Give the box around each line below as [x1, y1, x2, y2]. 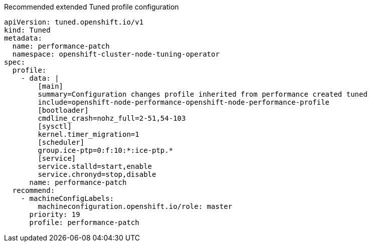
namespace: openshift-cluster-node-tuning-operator [12, 50, 220, 58]
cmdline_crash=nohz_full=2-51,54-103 [38, 114, 186, 122]
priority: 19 [29, 210, 80, 218]
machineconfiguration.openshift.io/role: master [38, 202, 233, 210]
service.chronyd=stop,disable [38, 170, 156, 178]
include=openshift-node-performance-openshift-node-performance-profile [38, 98, 330, 106]
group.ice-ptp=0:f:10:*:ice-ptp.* [38, 146, 173, 154]
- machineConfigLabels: [21, 194, 114, 202]
